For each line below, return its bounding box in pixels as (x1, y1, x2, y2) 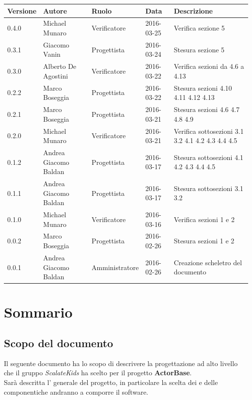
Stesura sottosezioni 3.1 (173, 183, 244, 193)
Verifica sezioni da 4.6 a (173, 61, 244, 71)
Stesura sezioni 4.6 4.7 (173, 104, 240, 114)
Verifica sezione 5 (173, 23, 225, 33)
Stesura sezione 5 (173, 44, 225, 54)
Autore (43, 5, 67, 16)
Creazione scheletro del (173, 257, 242, 267)
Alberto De (43, 61, 77, 71)
